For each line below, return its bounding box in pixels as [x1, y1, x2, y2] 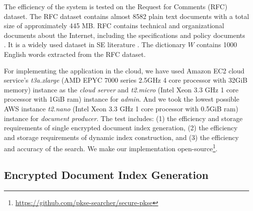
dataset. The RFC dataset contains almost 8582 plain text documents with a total [4, 11, 249, 21]
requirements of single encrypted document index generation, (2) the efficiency [4, 123, 238, 133]
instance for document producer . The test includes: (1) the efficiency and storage [4, 113, 243, 123]
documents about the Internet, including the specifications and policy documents [4, 30, 245, 40]
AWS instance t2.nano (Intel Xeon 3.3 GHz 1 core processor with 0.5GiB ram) [4, 103, 238, 113]
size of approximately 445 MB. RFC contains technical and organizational [4, 20, 224, 31]
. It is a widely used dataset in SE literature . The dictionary [4, 39, 186, 50]
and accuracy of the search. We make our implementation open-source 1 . [4, 142, 217, 153]
